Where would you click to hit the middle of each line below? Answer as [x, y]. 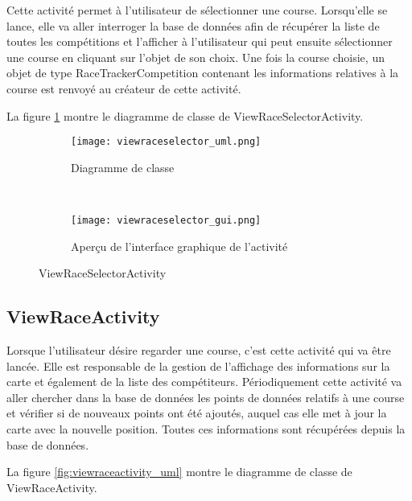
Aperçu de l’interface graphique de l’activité [179, 246]
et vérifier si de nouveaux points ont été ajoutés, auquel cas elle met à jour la [197, 413]
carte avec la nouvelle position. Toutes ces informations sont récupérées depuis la [206, 429]
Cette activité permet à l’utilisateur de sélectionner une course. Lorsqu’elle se [197, 10]
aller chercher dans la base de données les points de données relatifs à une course [206, 397]
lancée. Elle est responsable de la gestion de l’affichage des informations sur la [198, 365]
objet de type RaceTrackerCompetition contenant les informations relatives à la [203, 73]
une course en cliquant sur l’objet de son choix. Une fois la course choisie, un [196, 57]
